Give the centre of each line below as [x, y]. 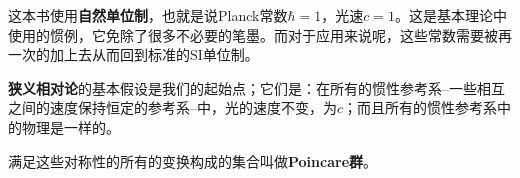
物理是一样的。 [70, 126]
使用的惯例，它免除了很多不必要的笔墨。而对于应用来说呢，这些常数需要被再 [260, 34]
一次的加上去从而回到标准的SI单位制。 [133, 54]
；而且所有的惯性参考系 [420, 107]
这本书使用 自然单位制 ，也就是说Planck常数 [148, 15]
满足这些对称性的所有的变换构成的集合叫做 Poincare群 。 [193, 160]
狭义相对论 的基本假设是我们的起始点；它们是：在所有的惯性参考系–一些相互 [256, 87]
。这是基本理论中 [450, 15]
